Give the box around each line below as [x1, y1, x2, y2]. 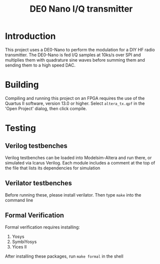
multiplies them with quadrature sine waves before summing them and [5, 57, 145, 63]
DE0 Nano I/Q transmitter [29, 3, 133, 15]
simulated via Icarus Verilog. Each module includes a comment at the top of [5, 160, 156, 165]
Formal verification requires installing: [5, 224, 80, 230]
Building [5, 79, 39, 90]
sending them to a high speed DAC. [5, 62, 76, 68]
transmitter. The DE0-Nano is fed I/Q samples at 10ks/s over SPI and [5, 52, 141, 58]
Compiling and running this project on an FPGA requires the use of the [5, 95, 145, 101]
